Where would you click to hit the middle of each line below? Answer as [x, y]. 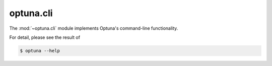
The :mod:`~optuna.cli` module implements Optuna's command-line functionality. [94, 28]
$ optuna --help [40, 51]
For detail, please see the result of [45, 37]
